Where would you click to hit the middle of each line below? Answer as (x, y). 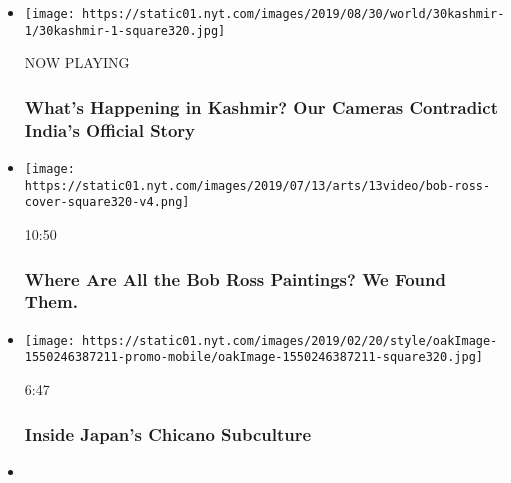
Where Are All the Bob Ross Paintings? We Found (235, 278)
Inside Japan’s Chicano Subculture (168, 433)
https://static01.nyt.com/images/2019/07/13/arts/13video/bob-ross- (257, 185)
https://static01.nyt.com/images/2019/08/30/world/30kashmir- (293, 14)
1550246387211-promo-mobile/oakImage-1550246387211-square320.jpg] (253, 357)
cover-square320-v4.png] (107, 202)
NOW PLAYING (77, 62)
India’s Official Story (109, 129)
